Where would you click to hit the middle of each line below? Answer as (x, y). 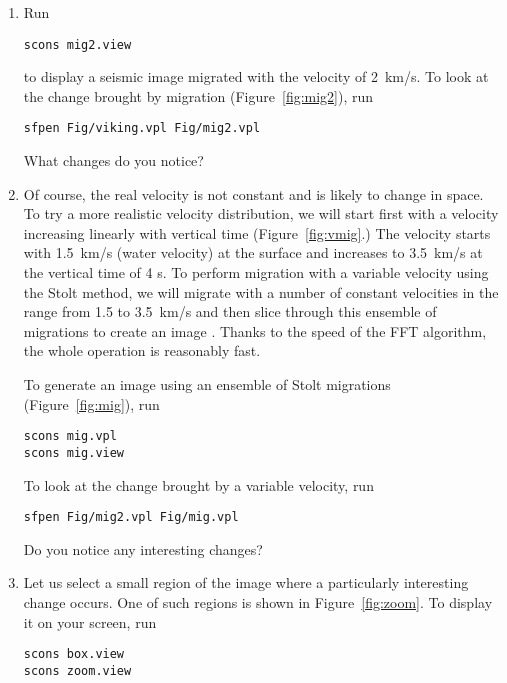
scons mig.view (74, 452)
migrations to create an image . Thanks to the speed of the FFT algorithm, (255, 330)
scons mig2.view (77, 44)
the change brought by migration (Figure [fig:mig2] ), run (198, 95)
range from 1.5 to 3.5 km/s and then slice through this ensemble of (230, 311)
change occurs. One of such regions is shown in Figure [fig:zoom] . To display (258, 601)
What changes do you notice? (113, 160)
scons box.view (74, 654)
